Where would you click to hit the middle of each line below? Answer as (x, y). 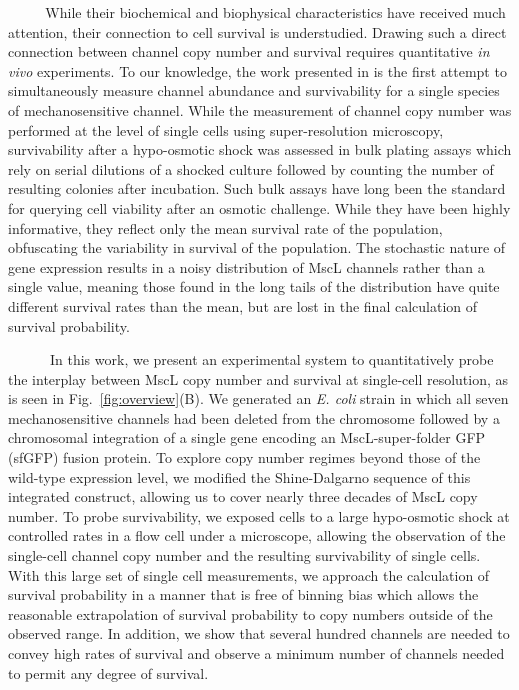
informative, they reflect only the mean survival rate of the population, (225, 227)
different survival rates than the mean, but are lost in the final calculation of (243, 305)
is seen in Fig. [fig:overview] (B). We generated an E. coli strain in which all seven (258, 398)
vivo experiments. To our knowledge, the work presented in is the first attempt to (257, 70)
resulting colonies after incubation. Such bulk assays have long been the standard (257, 188)
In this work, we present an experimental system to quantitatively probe (271, 359)
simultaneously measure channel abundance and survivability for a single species (254, 90)
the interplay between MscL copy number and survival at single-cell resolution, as (258, 378)
